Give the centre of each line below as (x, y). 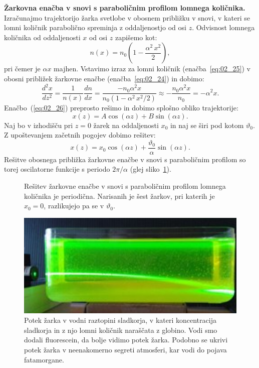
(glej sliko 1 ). (151, 169)
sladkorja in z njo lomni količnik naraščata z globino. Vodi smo (121, 330)
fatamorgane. (44, 359)
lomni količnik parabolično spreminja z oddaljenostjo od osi (95, 27)
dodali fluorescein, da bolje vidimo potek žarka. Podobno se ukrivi (126, 340)
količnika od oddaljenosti (42, 37)
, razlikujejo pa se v (74, 206)
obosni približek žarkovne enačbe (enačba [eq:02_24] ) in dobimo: (104, 78)
